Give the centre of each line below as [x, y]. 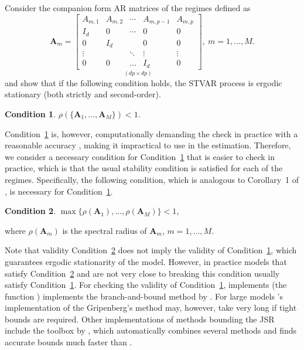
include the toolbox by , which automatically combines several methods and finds [151, 330]
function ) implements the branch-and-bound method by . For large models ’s [144, 296]
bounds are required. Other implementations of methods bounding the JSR [140, 319]
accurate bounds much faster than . [69, 342]
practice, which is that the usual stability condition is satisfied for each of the [144, 168]
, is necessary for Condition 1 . [59, 191]
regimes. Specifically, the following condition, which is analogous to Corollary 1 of [152, 179]
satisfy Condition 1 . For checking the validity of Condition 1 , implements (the [146, 285]
